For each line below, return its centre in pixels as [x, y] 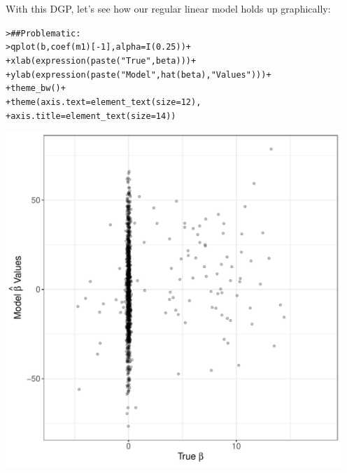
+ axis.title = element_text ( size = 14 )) [91, 116]
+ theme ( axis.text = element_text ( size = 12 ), [104, 102]
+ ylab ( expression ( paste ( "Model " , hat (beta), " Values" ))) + [139, 75]
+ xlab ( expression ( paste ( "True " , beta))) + [101, 61]
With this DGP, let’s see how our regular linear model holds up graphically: [168, 8]
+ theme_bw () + [36, 89]
